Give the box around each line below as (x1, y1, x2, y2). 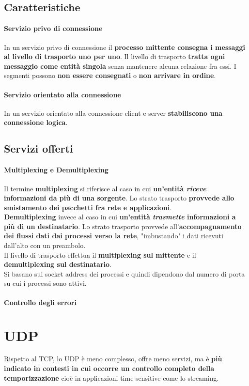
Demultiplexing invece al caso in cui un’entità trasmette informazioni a (4, 212, 236, 222)
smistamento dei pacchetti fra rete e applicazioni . (4, 202, 172, 212)
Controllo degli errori (4, 297, 77, 307)
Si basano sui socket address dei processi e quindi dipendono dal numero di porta (4, 268, 245, 278)
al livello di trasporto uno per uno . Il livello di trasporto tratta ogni (4, 51, 225, 62)
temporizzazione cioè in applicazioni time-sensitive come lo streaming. (4, 372, 219, 383)
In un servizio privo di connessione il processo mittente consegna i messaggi (4, 42, 245, 52)
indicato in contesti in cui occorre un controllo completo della (4, 363, 214, 373)
